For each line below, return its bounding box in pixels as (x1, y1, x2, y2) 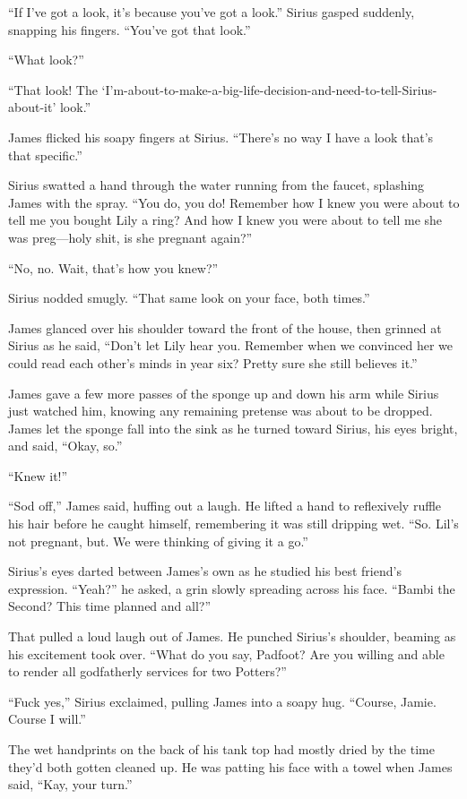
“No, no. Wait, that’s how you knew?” (8, 258, 219, 277)
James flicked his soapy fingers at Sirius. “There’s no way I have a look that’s (8, 127, 434, 146)
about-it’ (8, 98, 56, 116)
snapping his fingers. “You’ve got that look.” (8, 20, 251, 39)
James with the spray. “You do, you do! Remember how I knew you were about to (8, 193, 460, 211)
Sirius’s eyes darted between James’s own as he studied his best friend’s (8, 562, 402, 580)
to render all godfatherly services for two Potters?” (8, 662, 287, 681)
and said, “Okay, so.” (8, 436, 123, 455)
